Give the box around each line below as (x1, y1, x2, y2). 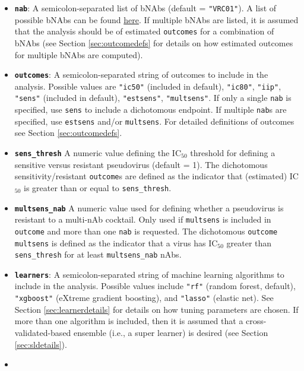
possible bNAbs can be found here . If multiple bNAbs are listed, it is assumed (14, 13, 299, 26)
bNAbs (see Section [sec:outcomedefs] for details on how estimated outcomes (14, 36, 293, 49)
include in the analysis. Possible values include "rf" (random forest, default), (14, 280, 296, 292)
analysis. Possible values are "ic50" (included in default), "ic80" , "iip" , (14, 80, 281, 92)
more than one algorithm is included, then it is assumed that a (14, 315, 243, 327)
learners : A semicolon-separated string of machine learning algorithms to (14, 268, 284, 280)
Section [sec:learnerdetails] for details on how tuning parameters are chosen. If (14, 303, 299, 315)
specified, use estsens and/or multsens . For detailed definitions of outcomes (14, 115, 294, 127)
